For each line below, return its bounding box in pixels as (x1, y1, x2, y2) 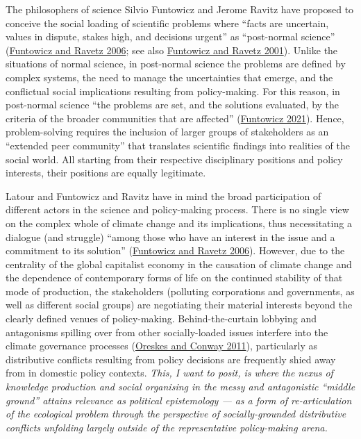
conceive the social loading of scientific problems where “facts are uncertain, (6, 15, 329, 30)
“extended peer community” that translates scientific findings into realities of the (6, 138, 350, 152)
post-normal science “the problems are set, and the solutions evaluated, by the (6, 97, 339, 112)
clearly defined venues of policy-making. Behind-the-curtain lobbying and (6, 311, 317, 326)
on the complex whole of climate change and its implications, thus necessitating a (6, 215, 352, 230)
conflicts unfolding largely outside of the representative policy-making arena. (6, 420, 328, 434)
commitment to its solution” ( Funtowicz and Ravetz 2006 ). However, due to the (6, 243, 345, 258)
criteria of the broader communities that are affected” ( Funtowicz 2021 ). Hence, (6, 110, 344, 125)
